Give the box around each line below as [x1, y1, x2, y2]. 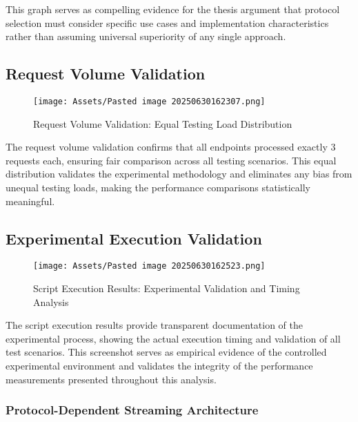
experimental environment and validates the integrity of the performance [6, 358, 313, 373]
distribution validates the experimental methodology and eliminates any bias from [6, 166, 352, 181]
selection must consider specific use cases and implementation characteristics [6, 15, 329, 30]
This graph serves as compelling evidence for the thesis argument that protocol [6, 2, 340, 16]
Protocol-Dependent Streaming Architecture [6, 401, 259, 419]
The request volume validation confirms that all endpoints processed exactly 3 [6, 140, 336, 154]
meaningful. [6, 193, 55, 208]
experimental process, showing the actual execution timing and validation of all [6, 331, 341, 345]
